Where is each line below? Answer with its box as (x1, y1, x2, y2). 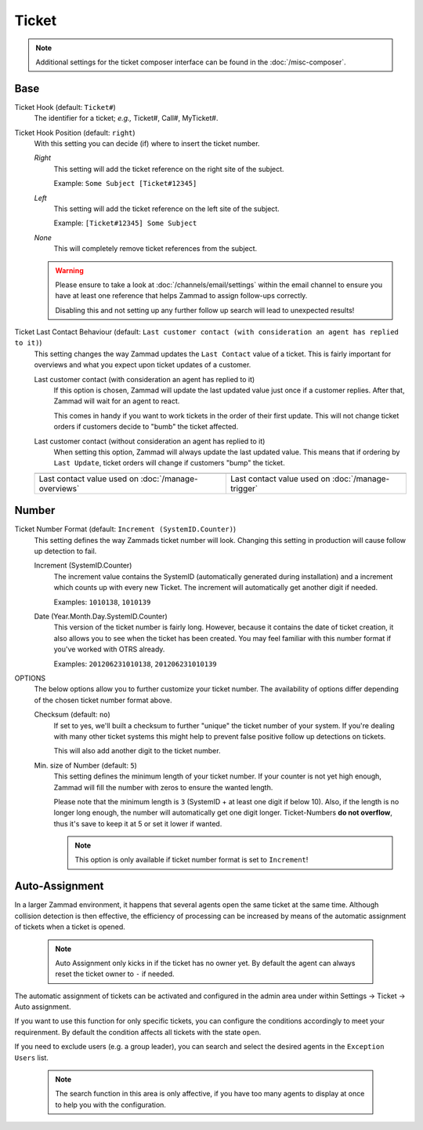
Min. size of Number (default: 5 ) (34, 760, 137, 770)
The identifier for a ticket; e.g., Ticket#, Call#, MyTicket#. (34, 114, 219, 123)
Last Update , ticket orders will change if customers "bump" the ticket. (53, 458, 285, 468)
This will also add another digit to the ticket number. (53, 746, 221, 756)
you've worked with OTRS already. (53, 644, 165, 654)
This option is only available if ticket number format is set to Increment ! (74, 855, 309, 865)
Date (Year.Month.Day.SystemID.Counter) (34, 612, 168, 621)
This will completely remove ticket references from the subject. (53, 244, 258, 253)
